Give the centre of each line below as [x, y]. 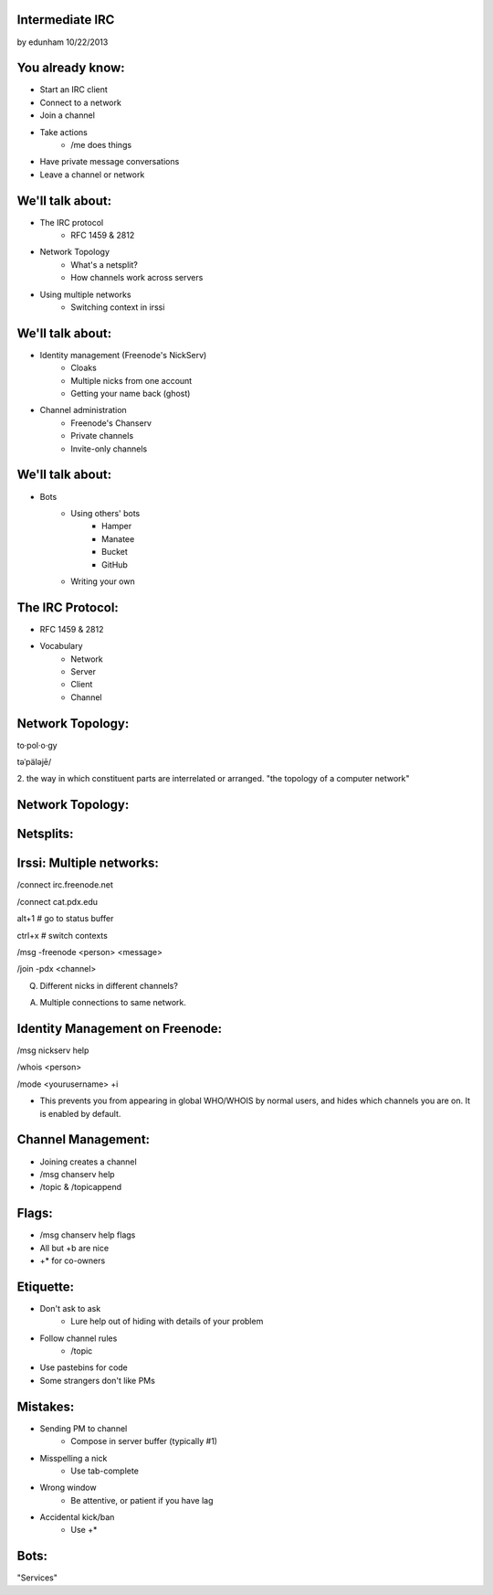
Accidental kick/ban [77, 1517]
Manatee [118, 538]
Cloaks [84, 368]
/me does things [101, 144]
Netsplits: [45, 834]
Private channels [102, 436]
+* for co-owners [73, 1260]
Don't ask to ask [70, 1308]
